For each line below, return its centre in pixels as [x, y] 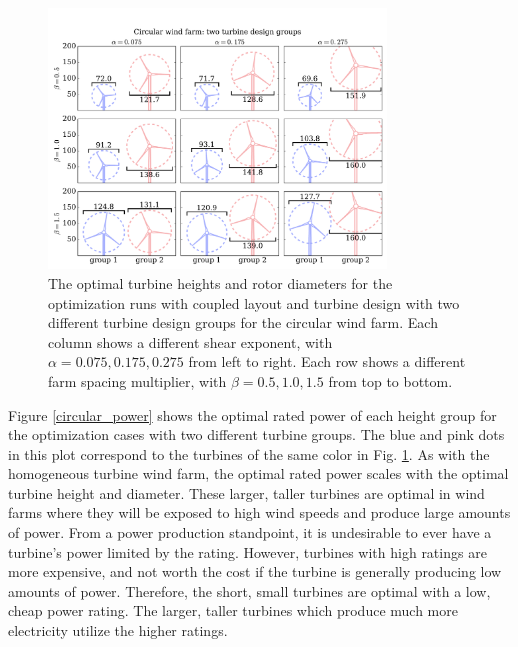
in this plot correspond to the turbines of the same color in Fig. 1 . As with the [249, 453]
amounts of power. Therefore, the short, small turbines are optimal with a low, [249, 590]
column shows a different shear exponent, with [190, 341]
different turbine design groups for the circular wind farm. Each [243, 322]
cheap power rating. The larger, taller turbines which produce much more [233, 610]
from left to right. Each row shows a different [327, 361]
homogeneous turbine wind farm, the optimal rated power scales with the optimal [258, 473]
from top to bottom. [390, 380]
